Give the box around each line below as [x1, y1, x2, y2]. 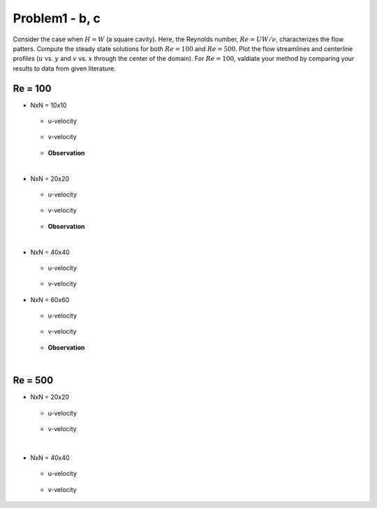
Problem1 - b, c [13, 10, 101, 26]
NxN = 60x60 [30, 295, 70, 304]
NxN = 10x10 [30, 101, 67, 109]
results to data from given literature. [13, 64, 117, 73]
